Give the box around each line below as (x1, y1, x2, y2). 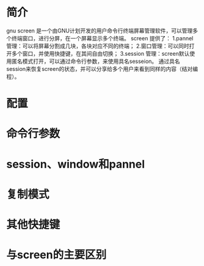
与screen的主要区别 (6, 248, 107, 262)
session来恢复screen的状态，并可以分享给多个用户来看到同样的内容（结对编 (6, 65, 199, 72)
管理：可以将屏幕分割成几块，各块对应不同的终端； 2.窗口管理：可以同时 (6, 42, 189, 50)
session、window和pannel (6, 157, 145, 171)
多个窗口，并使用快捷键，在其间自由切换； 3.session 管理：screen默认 (11, 50, 190, 57)
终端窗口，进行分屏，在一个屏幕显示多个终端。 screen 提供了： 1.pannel (11, 34, 194, 42)
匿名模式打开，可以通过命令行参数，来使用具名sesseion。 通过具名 (11, 57, 180, 65)
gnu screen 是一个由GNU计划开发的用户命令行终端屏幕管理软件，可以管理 (6, 27, 193, 34)
